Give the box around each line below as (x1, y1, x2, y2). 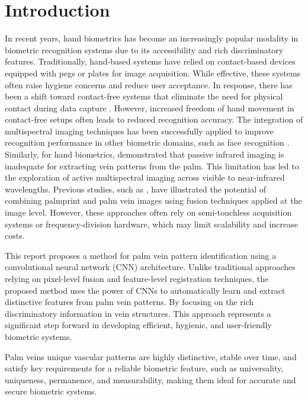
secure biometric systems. (5, 385, 97, 397)
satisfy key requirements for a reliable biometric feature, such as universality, (5, 362, 284, 374)
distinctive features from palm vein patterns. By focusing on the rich (5, 296, 254, 308)
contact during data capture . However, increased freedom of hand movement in (5, 101, 294, 114)
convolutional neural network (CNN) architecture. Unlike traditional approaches (5, 261, 296, 273)
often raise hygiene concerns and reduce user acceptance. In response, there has (5, 78, 293, 91)
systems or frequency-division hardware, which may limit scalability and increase (5, 217, 298, 230)
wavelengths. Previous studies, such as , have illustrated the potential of (5, 182, 267, 195)
